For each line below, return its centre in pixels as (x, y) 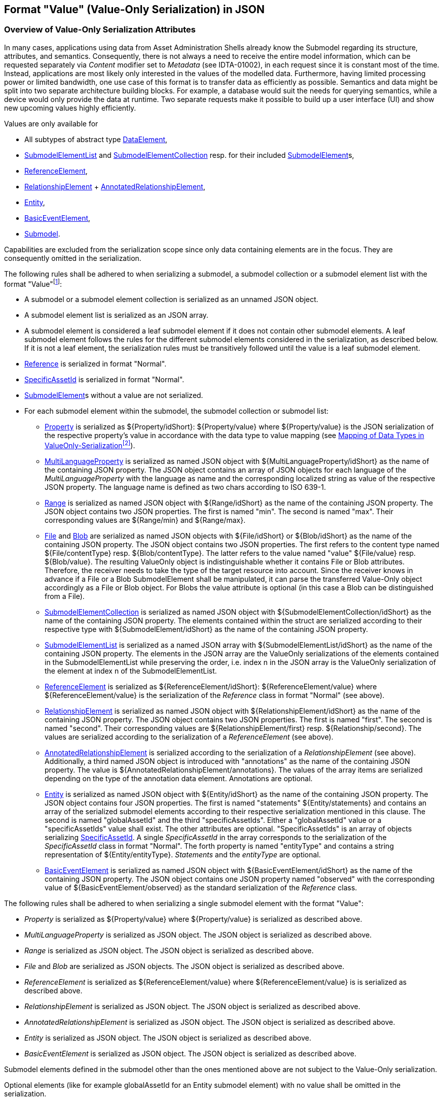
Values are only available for (51, 123)
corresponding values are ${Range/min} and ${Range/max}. (145, 520)
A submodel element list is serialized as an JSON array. (117, 315)
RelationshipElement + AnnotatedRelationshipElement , (115, 186)
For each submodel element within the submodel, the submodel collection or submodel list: (177, 411)
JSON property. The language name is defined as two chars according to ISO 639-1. (185, 487)
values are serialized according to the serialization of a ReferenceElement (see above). (189, 737)
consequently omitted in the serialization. (73, 258)
